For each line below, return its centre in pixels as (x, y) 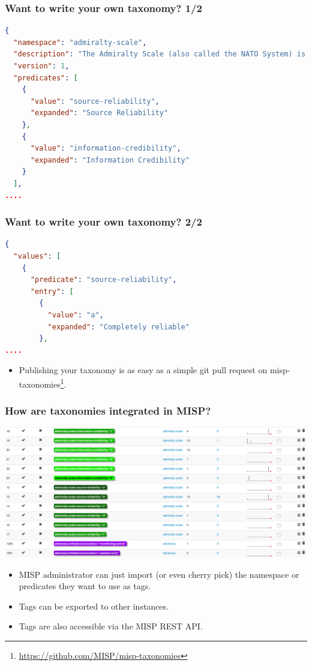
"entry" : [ (52, 291)
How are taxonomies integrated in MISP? (108, 411)
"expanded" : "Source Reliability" (99, 113)
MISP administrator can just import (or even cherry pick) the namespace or (159, 574)
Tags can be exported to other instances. (94, 606)
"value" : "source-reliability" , (95, 101)
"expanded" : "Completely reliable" (118, 327)
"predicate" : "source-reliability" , (103, 280)
